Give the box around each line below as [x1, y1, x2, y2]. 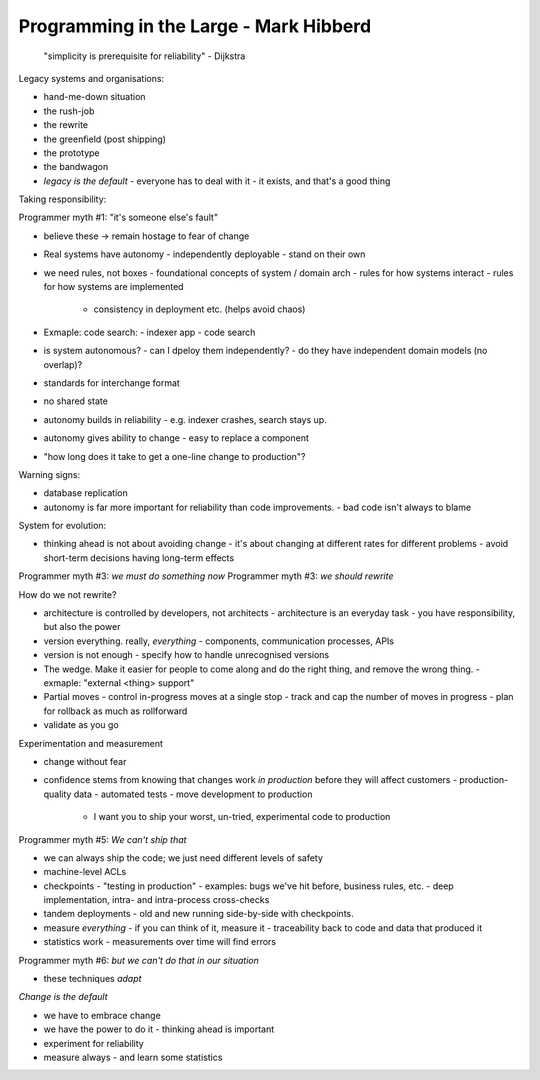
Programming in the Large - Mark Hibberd [18, 15, 372, 37]
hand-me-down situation [43, 91, 146, 103]
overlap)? [43, 358, 83, 370]
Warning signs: [18, 468, 80, 480]
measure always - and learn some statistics [43, 1051, 223, 1063]
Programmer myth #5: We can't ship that [18, 833, 187, 845]
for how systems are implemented [43, 281, 184, 293]
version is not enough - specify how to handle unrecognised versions [43, 649, 330, 661]
